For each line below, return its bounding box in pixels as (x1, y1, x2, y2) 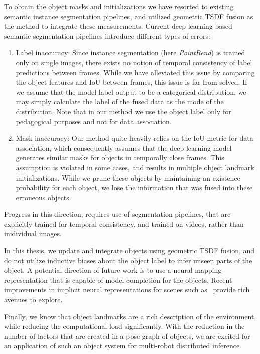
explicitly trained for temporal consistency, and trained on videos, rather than (4, 218, 244, 229)
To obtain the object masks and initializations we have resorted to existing (4, 1, 234, 11)
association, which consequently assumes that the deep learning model (16, 142, 232, 153)
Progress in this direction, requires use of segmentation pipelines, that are (4, 209, 231, 219)
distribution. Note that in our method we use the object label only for (16, 106, 231, 116)
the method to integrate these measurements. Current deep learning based (4, 21, 232, 31)
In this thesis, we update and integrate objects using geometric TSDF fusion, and (4, 245, 255, 256)
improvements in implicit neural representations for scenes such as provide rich (4, 284, 250, 295)
